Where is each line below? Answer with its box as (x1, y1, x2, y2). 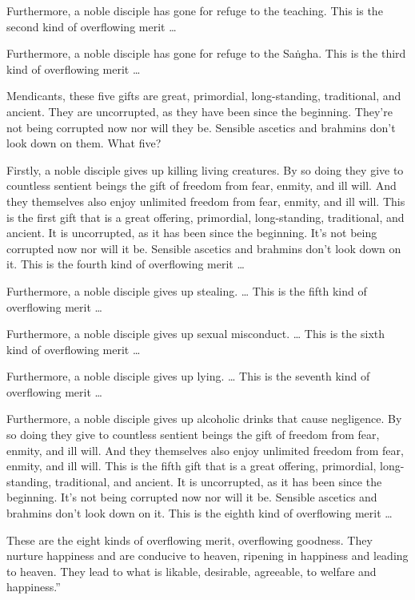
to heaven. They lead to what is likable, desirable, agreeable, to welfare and (6, 562, 377, 579)
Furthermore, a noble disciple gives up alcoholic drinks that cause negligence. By (6, 410, 402, 427)
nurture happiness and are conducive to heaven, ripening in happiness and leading (6, 547, 409, 564)
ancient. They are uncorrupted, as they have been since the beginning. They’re (6, 103, 393, 119)
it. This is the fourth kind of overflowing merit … (6, 256, 245, 272)
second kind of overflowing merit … (6, 18, 177, 34)
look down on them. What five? (6, 135, 162, 151)
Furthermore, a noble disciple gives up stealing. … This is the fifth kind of (6, 282, 367, 299)
